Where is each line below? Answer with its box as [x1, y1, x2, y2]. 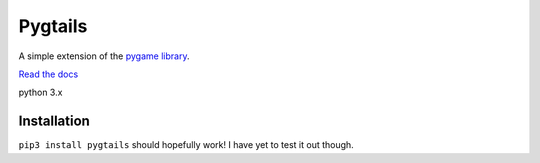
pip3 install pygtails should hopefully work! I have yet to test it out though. [18, 139, 354, 151]
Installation [18, 113, 90, 130]
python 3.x [18, 86, 63, 99]
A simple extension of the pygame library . [18, 50, 190, 62]
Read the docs [18, 68, 79, 80]
